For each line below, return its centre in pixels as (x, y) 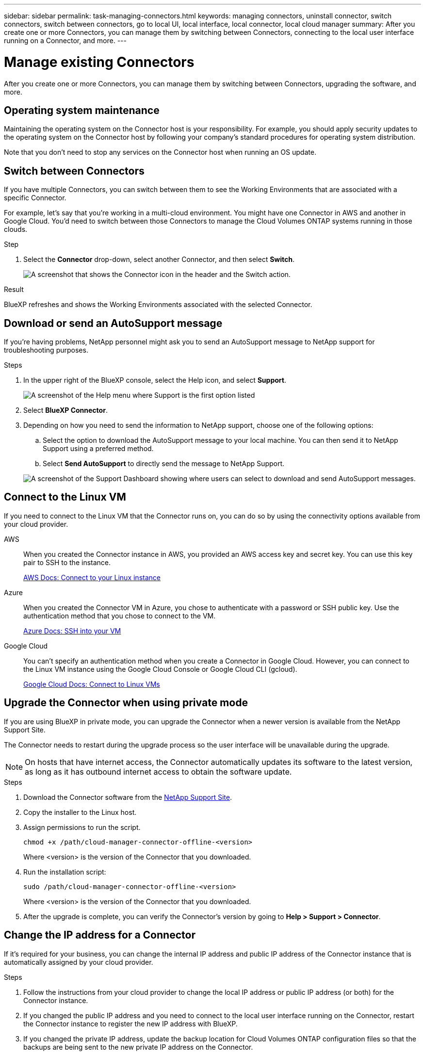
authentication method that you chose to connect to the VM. (120, 616)
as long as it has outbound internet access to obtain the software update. (158, 771)
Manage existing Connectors (99, 62)
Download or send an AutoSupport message (113, 323)
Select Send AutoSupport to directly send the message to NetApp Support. (164, 464)
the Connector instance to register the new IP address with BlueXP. (131, 1023)
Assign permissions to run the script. (82, 827)
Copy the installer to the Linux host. (80, 812)
